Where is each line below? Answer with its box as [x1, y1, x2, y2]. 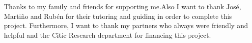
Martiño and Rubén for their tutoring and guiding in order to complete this [4, 11, 232, 21]
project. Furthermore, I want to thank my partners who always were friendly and [4, 20, 248, 30]
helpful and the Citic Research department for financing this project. [4, 29, 211, 40]
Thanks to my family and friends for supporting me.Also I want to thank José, [4, 1, 241, 11]
